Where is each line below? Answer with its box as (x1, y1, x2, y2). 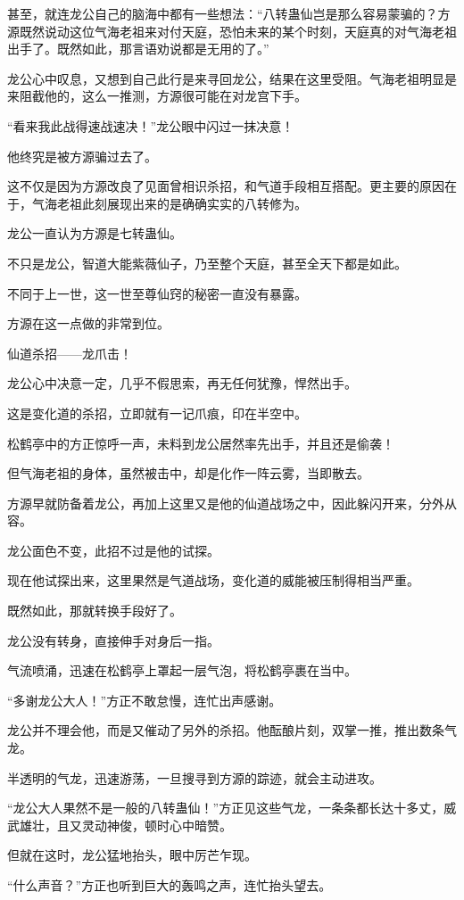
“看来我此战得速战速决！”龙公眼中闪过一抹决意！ (7, 116, 294, 135)
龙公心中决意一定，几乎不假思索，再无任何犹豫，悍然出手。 (7, 374, 357, 392)
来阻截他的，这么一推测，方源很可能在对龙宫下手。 (7, 87, 307, 105)
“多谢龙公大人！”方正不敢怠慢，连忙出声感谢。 (7, 690, 282, 709)
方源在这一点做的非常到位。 (7, 314, 170, 333)
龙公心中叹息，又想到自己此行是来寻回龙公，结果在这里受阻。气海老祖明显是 (7, 69, 457, 87)
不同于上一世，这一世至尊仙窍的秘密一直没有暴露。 (7, 284, 307, 302)
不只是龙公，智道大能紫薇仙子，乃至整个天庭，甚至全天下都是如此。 (7, 253, 407, 272)
